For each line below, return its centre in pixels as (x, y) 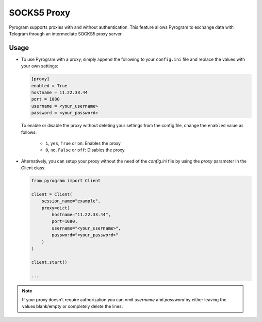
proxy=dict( (56, 208)
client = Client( (52, 194)
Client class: (33, 168)
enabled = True (49, 86)
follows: (29, 132)
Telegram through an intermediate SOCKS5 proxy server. (66, 33)
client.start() (49, 262)
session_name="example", (71, 201)
